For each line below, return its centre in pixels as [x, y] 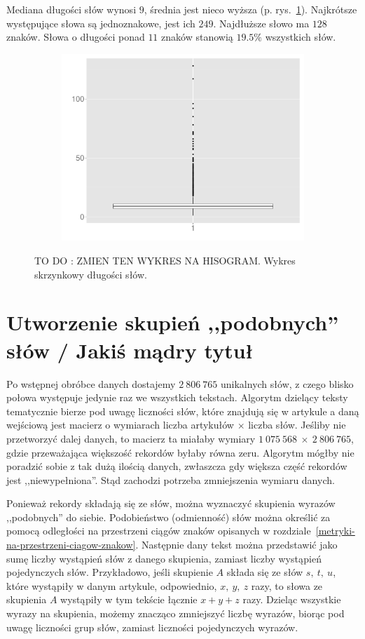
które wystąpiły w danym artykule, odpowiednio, [112, 585]
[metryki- [335, 531]
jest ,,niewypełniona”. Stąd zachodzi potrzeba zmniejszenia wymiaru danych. [171, 479]
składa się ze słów [265, 572]
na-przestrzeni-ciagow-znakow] [71, 545]
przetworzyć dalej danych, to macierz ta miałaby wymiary [131, 438]
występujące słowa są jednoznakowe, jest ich [101, 23]
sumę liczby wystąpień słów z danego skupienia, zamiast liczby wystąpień [164, 558]
